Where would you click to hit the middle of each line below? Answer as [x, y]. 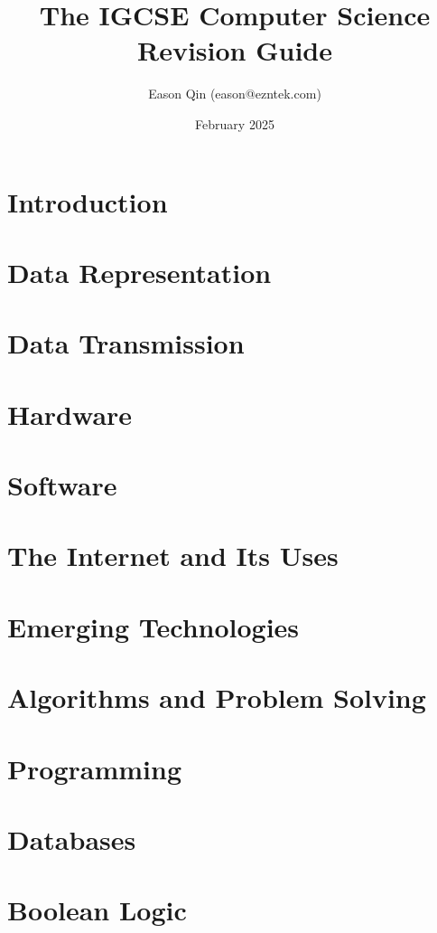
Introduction [88, 201]
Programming [94, 768]
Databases [72, 839]
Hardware [70, 414]
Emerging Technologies [153, 626]
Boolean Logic [97, 910]
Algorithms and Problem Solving [217, 697]
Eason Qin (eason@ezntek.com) [235, 94]
